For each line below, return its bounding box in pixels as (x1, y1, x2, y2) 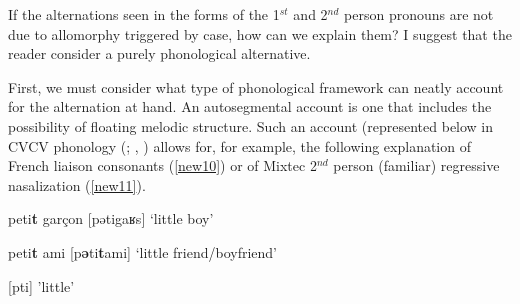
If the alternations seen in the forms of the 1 (8, 4, 280, 24)
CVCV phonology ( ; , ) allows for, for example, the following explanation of (8, 135, 471, 156)
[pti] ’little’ (8, 275, 75, 296)
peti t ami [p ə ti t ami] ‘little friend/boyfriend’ (8, 241, 277, 262)
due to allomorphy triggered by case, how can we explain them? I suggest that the (8, 23, 512, 44)
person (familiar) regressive (333, 155, 500, 176)
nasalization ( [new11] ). (8, 174, 146, 195)
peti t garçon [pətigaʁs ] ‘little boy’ (8, 208, 214, 229)
